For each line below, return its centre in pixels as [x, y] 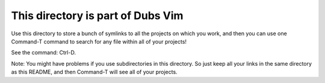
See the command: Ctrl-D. [44, 53]
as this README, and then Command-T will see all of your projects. [94, 72]
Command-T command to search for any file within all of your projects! [99, 41]
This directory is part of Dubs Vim [97, 16]
